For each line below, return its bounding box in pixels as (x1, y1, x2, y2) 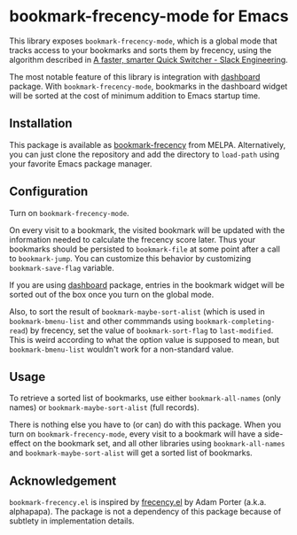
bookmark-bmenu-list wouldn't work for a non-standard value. (9, 344, 234, 354)
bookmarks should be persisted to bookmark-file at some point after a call (9, 244, 281, 254)
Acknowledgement (9, 473, 117, 488)
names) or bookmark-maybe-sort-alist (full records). (9, 402, 199, 413)
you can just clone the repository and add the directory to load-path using (9, 149, 280, 159)
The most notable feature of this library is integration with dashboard (9, 71, 261, 81)
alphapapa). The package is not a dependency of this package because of (9, 507, 282, 517)
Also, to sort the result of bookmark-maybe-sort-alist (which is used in (9, 306, 265, 316)
